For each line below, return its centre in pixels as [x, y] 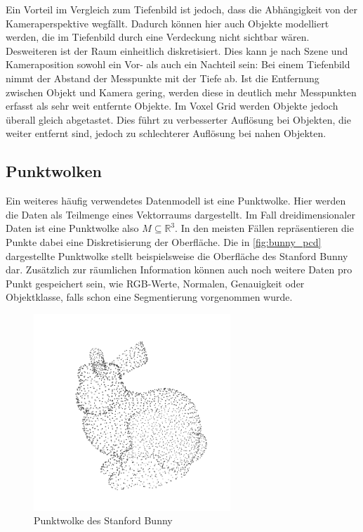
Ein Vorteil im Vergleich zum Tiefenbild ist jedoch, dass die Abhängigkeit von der [182, 9]
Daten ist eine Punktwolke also [72, 228]
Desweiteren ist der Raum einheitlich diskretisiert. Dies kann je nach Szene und [177, 50]
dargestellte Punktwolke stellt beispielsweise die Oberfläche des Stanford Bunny [177, 255]
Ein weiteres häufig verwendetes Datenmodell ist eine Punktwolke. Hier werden [176, 201]
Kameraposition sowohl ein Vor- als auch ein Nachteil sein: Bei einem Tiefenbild [178, 64]
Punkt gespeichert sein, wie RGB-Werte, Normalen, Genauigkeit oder [155, 283]
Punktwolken [54, 171]
